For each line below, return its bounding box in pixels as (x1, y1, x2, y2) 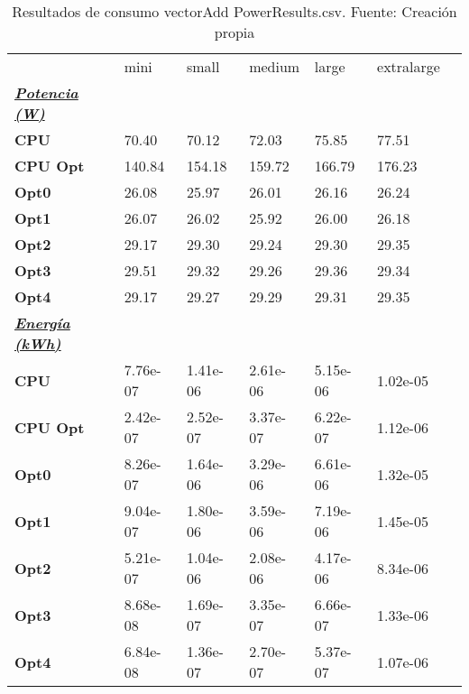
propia (214, 22, 255, 42)
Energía (14, 312, 70, 333)
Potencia (14, 82, 78, 103)
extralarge (377, 56, 440, 77)
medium (249, 56, 300, 77)
